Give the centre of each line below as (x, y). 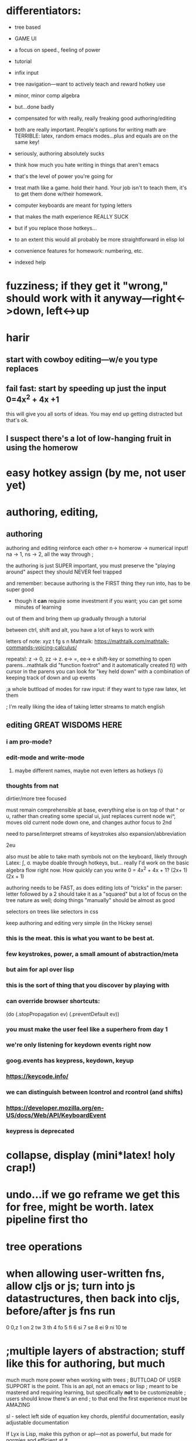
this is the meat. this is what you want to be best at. (80, 938)
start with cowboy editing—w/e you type (82, 359)
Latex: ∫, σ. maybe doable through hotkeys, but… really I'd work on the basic (98, 863)
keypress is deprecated (40, 1131)
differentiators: (44, 11)
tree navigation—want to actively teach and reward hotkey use (90, 84)
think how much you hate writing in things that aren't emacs (87, 165)
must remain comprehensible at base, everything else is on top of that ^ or (96, 810)
